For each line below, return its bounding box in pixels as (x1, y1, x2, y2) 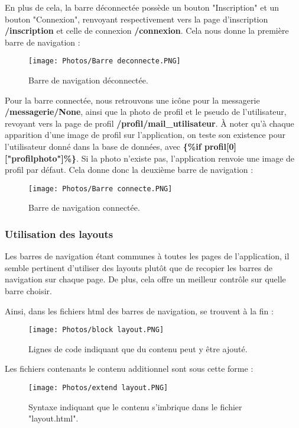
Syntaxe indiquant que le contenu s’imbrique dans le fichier (28, 400, 242, 413)
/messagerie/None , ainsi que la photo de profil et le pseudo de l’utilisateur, (5, 105, 287, 118)
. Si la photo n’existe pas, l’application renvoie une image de (76, 152, 295, 164)
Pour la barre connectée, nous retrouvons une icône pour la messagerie (5, 94, 260, 106)
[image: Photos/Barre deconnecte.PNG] (28, 57, 181, 66)
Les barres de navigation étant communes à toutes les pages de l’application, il (5, 250, 290, 262)
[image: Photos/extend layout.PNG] (28, 384, 168, 392)
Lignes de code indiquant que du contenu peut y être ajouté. (28, 342, 248, 355)
